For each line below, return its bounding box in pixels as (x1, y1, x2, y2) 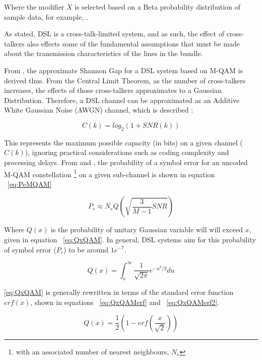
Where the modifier (4, 2, 64, 12)
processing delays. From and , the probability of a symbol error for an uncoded (4, 157, 248, 167)
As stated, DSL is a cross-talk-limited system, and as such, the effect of (4, 28, 224, 39)
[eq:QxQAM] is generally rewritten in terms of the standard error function (4, 287, 234, 297)
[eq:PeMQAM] (8, 178, 52, 189)
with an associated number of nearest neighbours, (16, 346, 169, 356)
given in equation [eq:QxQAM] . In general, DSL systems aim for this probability (4, 234, 256, 244)
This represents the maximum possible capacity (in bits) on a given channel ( (4, 137, 243, 147)
